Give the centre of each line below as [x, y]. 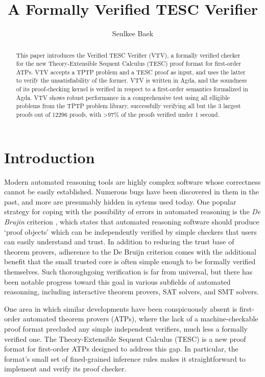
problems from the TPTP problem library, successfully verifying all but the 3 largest [128, 106]
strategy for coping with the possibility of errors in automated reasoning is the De [132, 211]
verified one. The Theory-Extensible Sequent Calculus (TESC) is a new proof [125, 338]
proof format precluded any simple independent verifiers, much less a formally [126, 329]
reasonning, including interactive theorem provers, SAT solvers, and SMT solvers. [131, 292]
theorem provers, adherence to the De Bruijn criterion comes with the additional [130, 251]
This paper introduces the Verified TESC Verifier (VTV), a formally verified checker [128, 55]
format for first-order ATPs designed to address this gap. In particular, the [121, 349]
